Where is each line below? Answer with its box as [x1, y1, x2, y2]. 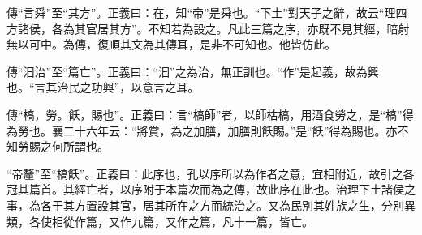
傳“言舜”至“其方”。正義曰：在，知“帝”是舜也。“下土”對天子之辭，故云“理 [6, 4, 396, 20]
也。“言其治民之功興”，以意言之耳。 [6, 79, 200, 96]
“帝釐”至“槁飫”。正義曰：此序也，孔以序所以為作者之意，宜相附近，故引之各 [6, 164, 415, 182]
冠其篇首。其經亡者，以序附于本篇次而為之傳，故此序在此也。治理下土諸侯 [6, 181, 404, 198]
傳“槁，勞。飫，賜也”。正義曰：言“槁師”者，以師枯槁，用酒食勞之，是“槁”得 [6, 105, 414, 122]
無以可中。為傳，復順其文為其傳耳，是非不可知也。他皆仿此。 [6, 36, 336, 53]
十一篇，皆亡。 [233, 212, 313, 229]
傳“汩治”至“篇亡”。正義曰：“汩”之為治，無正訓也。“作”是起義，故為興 [6, 62, 379, 79]
